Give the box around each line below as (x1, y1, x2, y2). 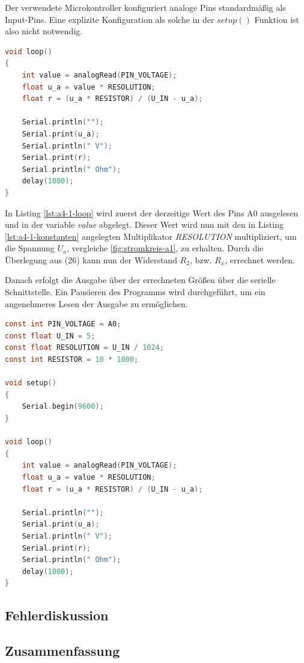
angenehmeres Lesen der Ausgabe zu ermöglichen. (5, 297, 188, 310)
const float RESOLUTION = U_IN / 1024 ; (5, 343, 164, 352)
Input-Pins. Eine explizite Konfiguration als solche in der (5, 13, 214, 25)
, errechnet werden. (225, 253, 295, 266)
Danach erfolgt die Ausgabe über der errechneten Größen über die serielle (5, 273, 276, 286)
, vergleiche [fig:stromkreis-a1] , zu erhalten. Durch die (67, 242, 264, 254)
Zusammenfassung (5, 641, 120, 660)
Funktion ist (254, 13, 300, 25)
